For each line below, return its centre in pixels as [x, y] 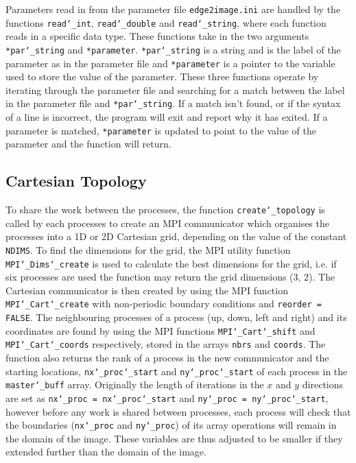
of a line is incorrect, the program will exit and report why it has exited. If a [167, 117]
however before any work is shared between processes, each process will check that [178, 411]
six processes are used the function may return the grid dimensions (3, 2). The [170, 277]
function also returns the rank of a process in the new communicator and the [167, 358]
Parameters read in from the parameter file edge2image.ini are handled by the [173, 9]
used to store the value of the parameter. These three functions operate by [162, 76]
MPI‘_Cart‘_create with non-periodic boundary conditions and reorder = [164, 304]
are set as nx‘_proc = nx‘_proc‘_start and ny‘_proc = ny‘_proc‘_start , [167, 397]
